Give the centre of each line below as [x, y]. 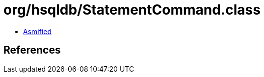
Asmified [38, 31]
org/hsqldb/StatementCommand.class [132, 10]
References [32, 50]
